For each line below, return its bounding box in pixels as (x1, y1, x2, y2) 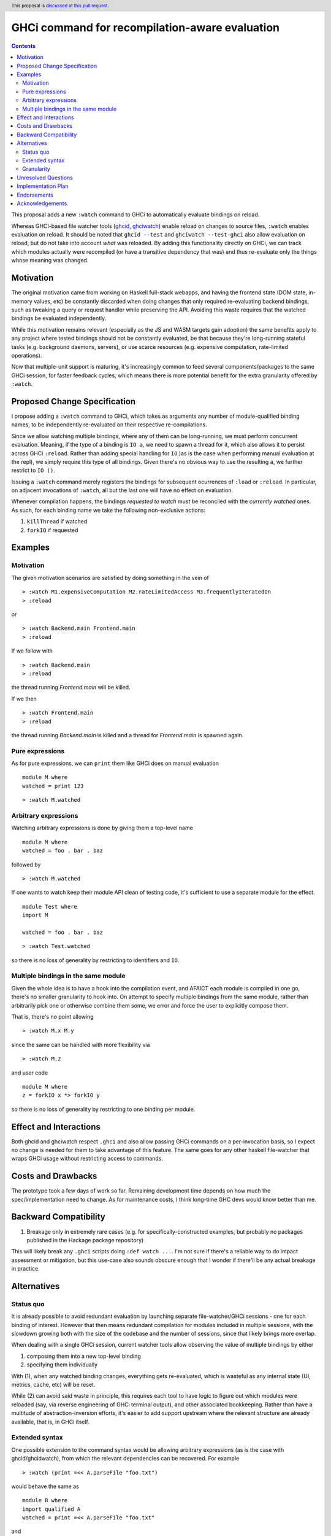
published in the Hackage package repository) (26, 1236, 144, 1244)
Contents (11, 42, 36, 49)
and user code (11, 1069, 48, 1076)
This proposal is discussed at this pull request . (11, 2, 110, 9)
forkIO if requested (26, 526, 78, 534)
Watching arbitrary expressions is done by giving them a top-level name (11, 824, 193, 832)
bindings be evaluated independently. (11, 315, 107, 322)
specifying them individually (26, 1361, 98, 1368)
